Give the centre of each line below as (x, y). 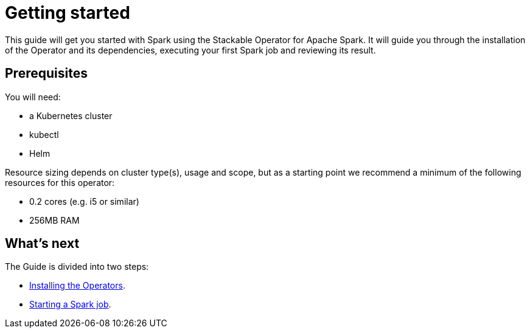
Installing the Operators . (77, 286)
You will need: (33, 97)
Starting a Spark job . (70, 304)
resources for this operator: (60, 182)
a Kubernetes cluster (71, 115)
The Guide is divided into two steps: (77, 267)
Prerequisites (46, 74)
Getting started (68, 13)
